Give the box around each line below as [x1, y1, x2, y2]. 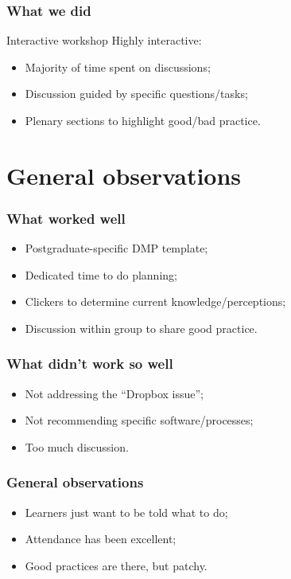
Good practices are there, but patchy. [25, 557, 208, 573]
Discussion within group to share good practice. [25, 319, 258, 336]
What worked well [6, 208, 126, 228]
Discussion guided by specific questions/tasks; [25, 85, 248, 102]
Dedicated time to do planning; [25, 266, 177, 283]
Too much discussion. [25, 438, 129, 455]
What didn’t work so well [6, 354, 173, 374]
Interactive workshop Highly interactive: [6, 32, 202, 49]
